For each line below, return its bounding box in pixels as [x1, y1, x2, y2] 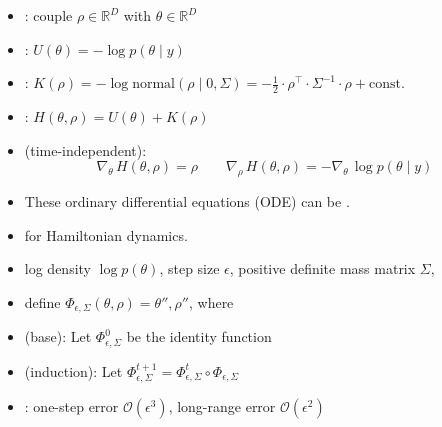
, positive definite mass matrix [229, 258, 416, 279]
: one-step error [24, 396, 119, 417]
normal [132, 77, 176, 92]
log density [24, 258, 91, 279]
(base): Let [24, 326, 92, 347]
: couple [24, 5, 73, 25]
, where [188, 291, 234, 312]
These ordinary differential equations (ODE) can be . [24, 191, 350, 211]
